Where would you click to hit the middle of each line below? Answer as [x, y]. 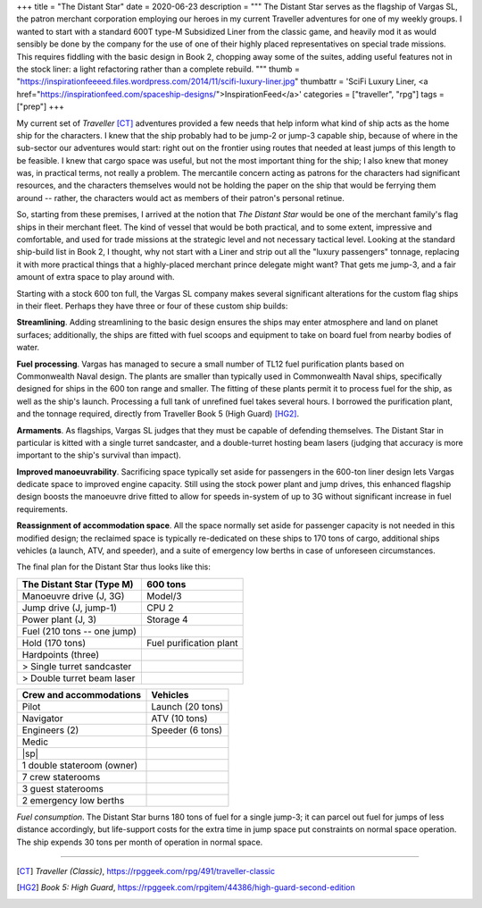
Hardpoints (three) [61, 654]
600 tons [166, 584]
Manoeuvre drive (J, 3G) [73, 596]
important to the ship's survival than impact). [99, 455]
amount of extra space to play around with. [96, 277]
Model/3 [164, 596]
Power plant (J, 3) [59, 619]
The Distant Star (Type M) [78, 584]
